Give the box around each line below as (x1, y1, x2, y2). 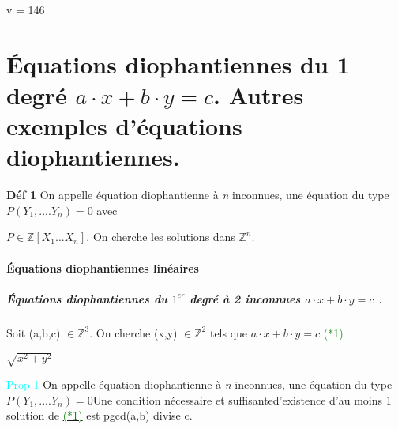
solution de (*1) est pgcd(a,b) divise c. (6, 407, 193, 423)
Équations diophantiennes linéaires (6, 259, 199, 276)
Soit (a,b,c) (6, 324, 61, 341)
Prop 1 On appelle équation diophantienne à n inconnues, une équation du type (6, 375, 392, 392)
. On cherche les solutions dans (86, 228, 235, 245)
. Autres (213, 78, 304, 111)
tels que (209, 324, 248, 341)
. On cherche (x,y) (89, 324, 178, 341)
